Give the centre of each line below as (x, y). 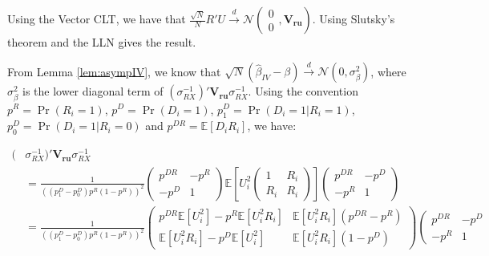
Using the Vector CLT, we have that (97, 18)
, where (388, 71)
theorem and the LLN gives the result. (102, 42)
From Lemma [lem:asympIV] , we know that (114, 71)
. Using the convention (303, 91)
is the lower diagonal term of (93, 91)
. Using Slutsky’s (354, 18)
